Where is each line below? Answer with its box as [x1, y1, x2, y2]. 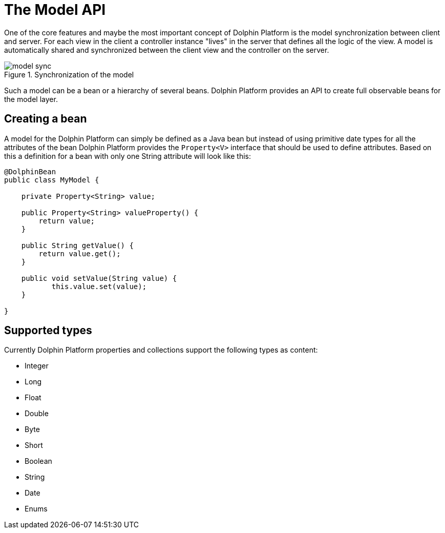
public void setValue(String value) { [21, 274, 177, 282]
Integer [25, 361, 49, 371]
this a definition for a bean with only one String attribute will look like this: [4, 151, 251, 160]
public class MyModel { [4, 175, 99, 184]
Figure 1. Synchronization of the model [4, 70, 134, 79]
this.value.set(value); [51, 282, 147, 291]
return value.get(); [38, 249, 121, 258]
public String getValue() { [21, 241, 134, 250]
